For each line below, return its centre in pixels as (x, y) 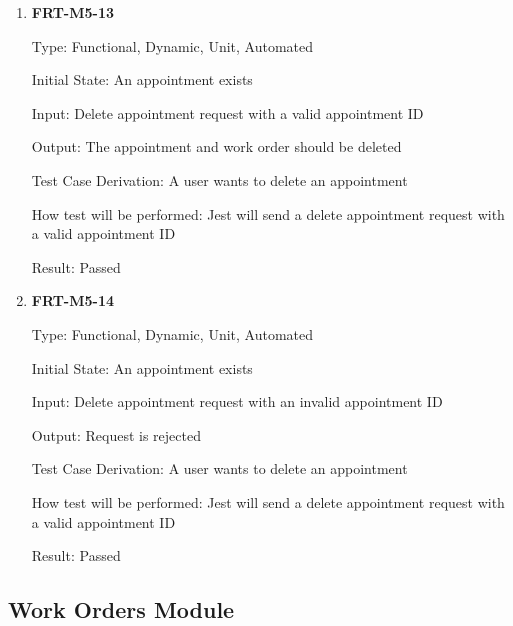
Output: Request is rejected (116, 434)
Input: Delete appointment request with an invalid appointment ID (237, 401)
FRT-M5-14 (73, 300)
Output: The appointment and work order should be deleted (216, 146)
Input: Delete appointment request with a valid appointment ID (227, 112)
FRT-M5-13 (73, 12)
